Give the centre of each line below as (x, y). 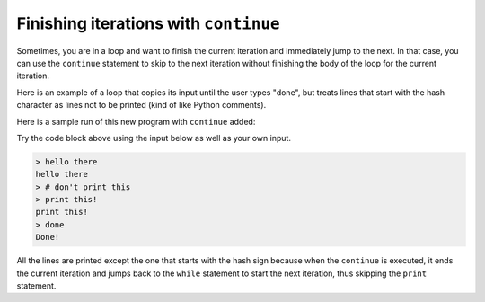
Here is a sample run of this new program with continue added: (136, 121)
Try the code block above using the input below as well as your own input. (154, 138)
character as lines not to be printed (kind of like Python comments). (141, 105)
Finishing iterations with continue (148, 23)
